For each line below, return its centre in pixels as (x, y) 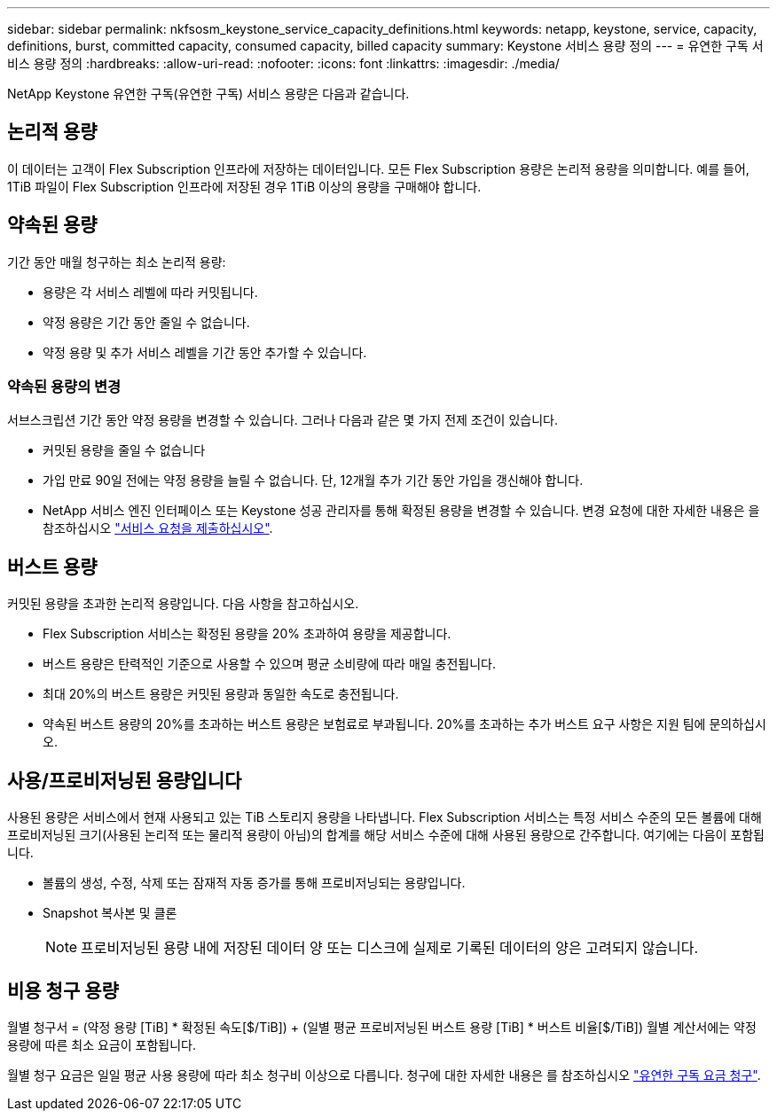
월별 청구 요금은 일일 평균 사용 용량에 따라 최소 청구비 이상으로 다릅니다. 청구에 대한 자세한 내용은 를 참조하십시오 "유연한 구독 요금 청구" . (384, 1075)
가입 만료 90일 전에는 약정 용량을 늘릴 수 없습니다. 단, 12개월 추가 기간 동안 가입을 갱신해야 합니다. (313, 481)
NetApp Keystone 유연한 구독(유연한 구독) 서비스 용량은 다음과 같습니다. (208, 94)
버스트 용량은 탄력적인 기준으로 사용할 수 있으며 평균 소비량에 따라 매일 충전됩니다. (270, 664)
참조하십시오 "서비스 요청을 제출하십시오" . (158, 528)
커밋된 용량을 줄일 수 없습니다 (124, 450)
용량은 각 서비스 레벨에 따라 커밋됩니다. (150, 292)
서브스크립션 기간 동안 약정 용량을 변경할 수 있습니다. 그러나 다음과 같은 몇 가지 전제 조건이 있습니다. (283, 420)
